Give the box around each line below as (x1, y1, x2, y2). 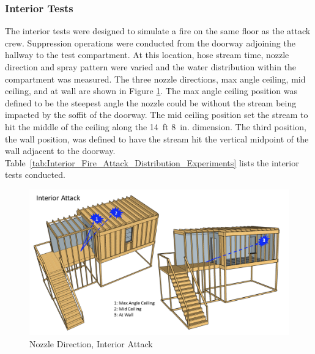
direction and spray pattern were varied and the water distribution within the (5, 61, 297, 73)
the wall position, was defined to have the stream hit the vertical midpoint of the (5, 132, 309, 145)
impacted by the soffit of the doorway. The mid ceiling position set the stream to (5, 108, 308, 121)
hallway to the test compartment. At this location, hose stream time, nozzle (5, 48, 289, 61)
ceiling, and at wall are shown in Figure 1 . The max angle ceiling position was (5, 84, 298, 97)
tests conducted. (5, 168, 65, 181)
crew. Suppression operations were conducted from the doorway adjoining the (5, 36, 295, 49)
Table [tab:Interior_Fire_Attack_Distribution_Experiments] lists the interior (5, 156, 299, 169)
